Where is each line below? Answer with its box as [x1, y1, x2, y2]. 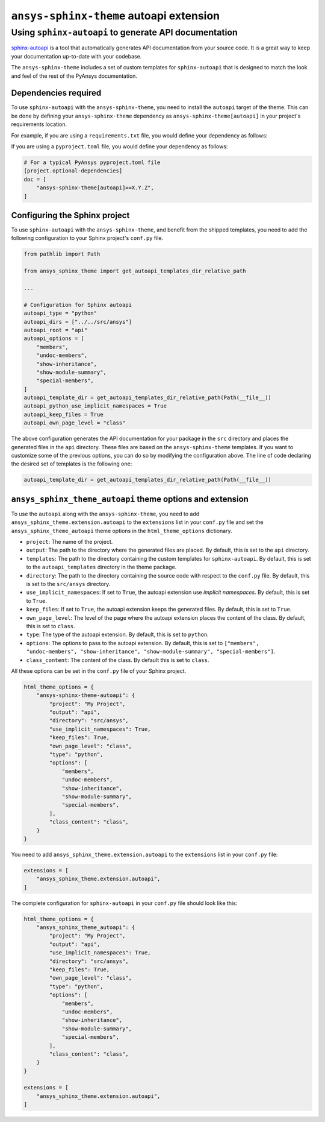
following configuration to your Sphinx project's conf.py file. [11, 235, 164, 242]
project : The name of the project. [26, 538, 113, 546]
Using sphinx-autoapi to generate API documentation [11, 27, 238, 38]
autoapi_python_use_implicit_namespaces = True [23, 403, 167, 409]
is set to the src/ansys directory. [26, 581, 111, 588]
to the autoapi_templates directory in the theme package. [26, 564, 177, 571]
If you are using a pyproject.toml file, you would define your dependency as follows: [11, 143, 228, 150]
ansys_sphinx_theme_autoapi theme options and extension [11, 494, 249, 504]
